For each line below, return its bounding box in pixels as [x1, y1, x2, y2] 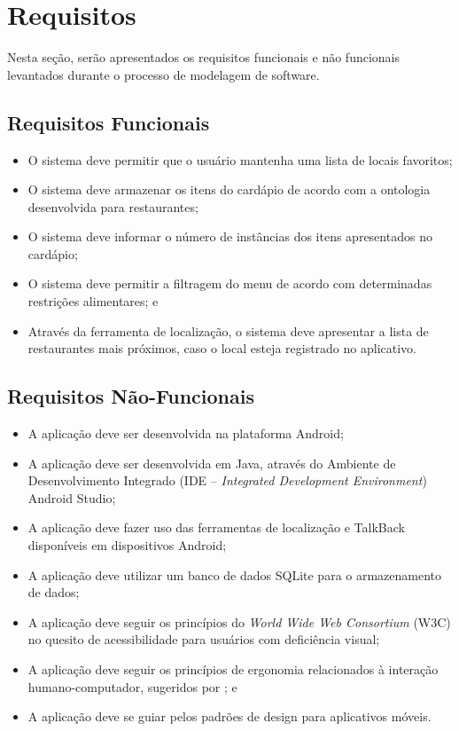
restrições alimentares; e [27, 292, 159, 310]
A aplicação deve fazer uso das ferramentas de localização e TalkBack [27, 518, 405, 537]
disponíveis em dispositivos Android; [27, 536, 227, 554]
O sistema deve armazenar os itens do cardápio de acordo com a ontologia [27, 180, 431, 199]
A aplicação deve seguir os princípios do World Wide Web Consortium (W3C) [27, 612, 451, 631]
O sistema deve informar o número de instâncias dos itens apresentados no [27, 227, 432, 246]
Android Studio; [27, 488, 116, 507]
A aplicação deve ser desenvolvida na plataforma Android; [27, 424, 344, 443]
